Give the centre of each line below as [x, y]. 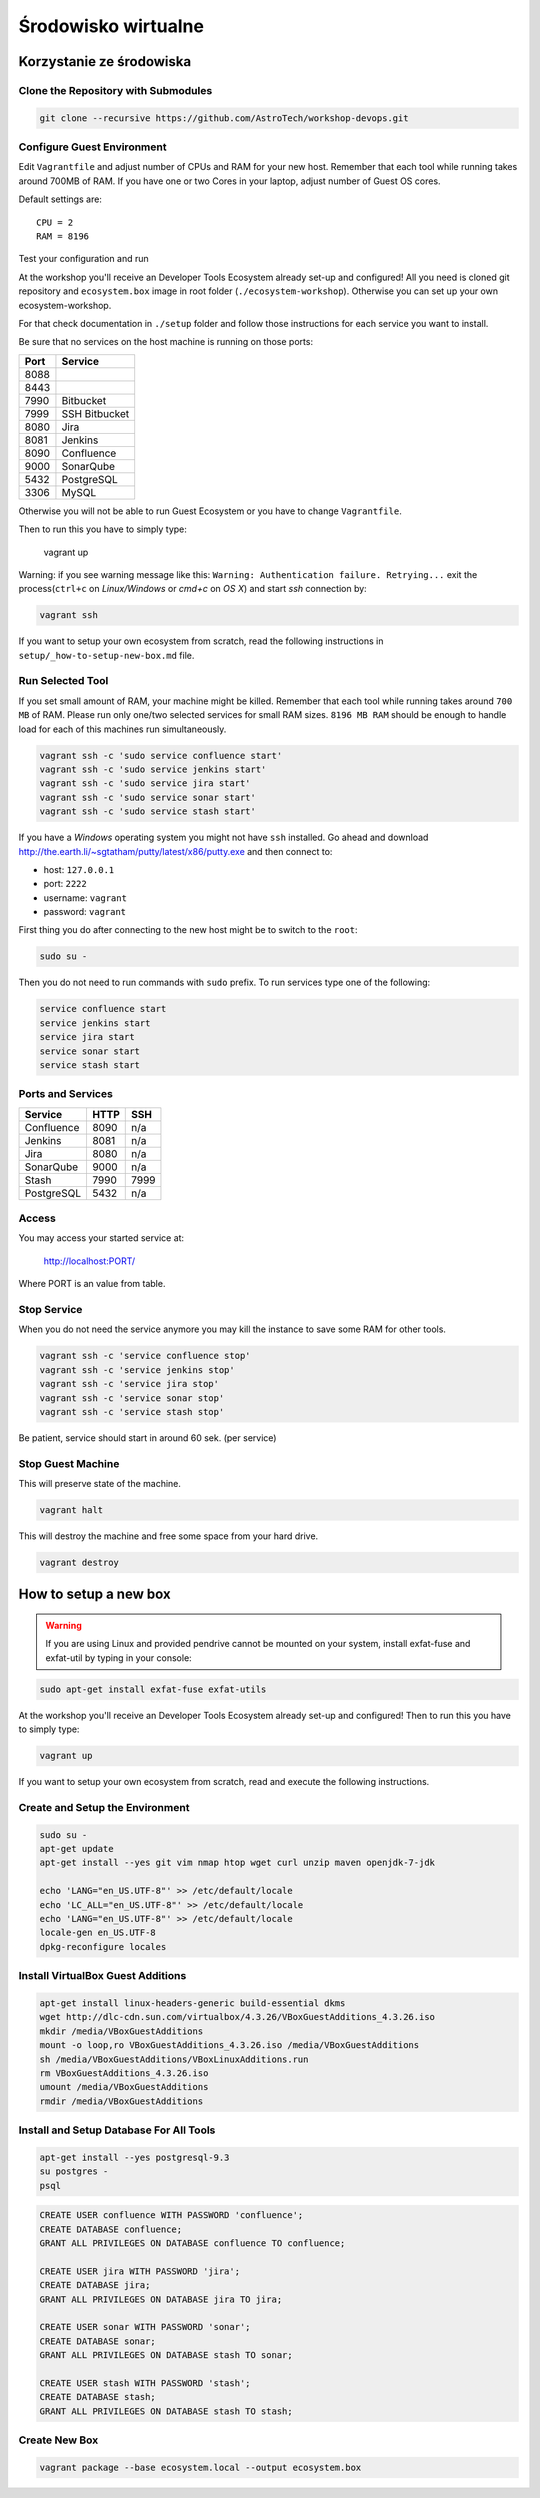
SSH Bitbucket [95, 413]
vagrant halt [71, 1510]
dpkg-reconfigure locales [103, 1946]
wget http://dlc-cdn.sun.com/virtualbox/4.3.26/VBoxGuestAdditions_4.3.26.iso [237, 2017]
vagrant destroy [79, 1563]
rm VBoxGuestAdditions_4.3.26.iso [124, 2073]
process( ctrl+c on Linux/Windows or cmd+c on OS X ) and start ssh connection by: [192, 589]
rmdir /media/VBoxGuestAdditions [121, 2101]
